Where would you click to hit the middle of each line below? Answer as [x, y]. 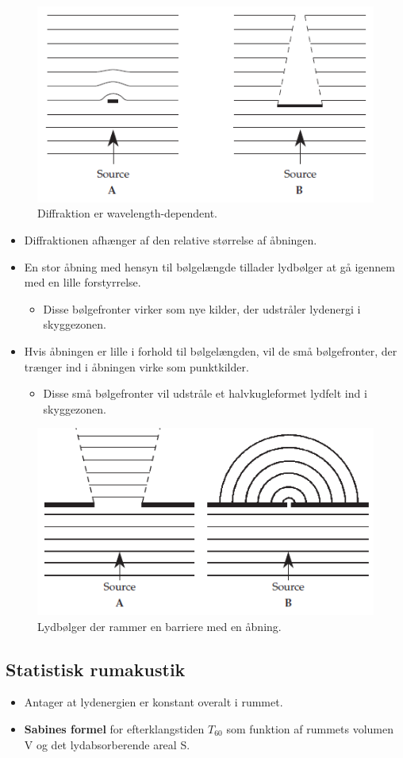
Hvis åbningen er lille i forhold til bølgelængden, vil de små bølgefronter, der [211, 351]
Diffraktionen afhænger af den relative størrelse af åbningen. [171, 240]
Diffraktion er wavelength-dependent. [128, 213]
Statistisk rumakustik [96, 669]
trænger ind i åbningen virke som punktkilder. [136, 366]
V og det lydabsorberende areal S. [107, 744]
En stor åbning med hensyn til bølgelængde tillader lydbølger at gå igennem [209, 266]
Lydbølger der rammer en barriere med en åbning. [159, 626]
